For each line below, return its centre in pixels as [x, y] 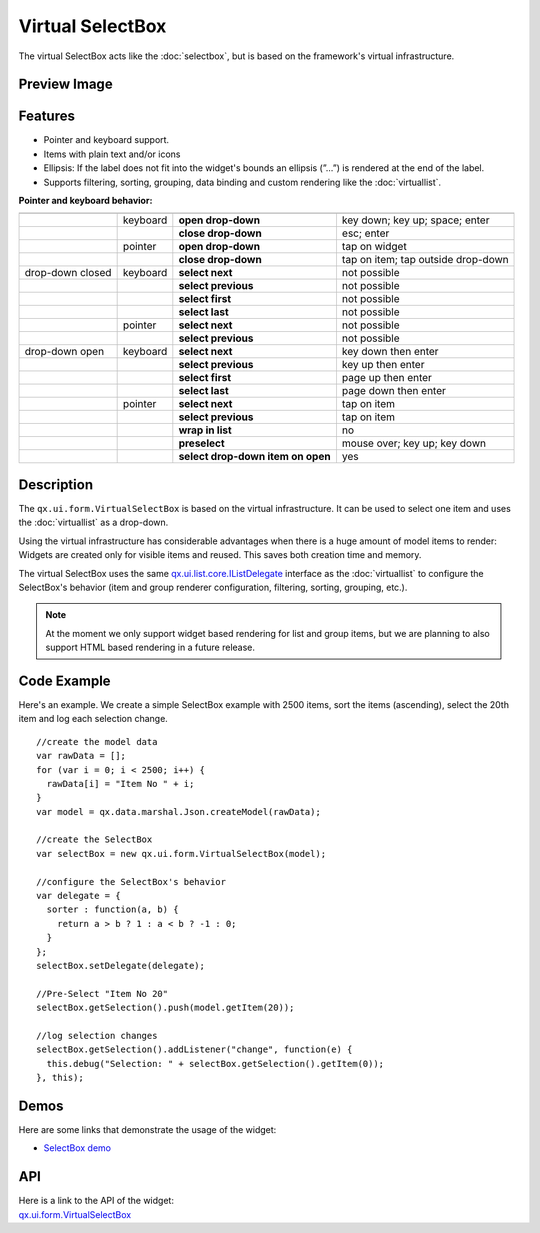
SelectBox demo [77, 1148]
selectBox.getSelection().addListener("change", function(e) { [194, 1049]
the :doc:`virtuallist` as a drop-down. [93, 522]
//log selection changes [97, 1035]
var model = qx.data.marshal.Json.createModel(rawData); [179, 811]
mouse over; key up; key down [414, 443]
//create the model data [97, 741]
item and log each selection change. [93, 719]
